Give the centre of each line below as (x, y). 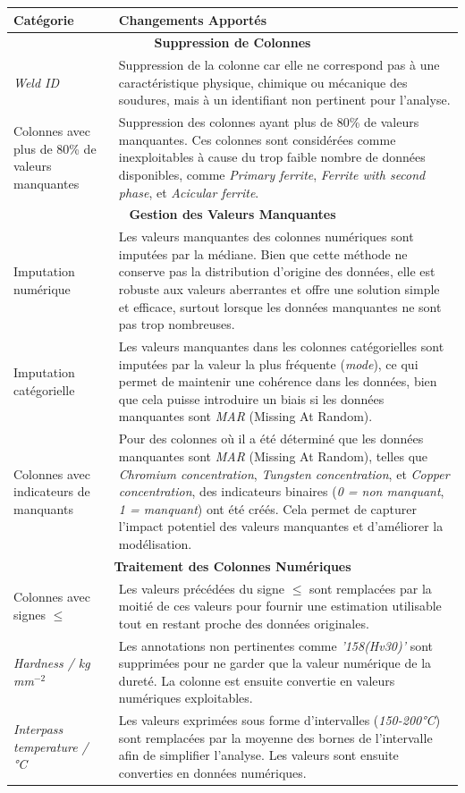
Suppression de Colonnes (232, 42)
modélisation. (155, 543)
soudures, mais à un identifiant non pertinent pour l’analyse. (284, 100)
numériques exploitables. (186, 698)
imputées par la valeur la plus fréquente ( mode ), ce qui (268, 363)
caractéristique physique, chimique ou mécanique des (263, 82)
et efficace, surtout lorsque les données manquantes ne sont (280, 306)
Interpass (38, 729)
